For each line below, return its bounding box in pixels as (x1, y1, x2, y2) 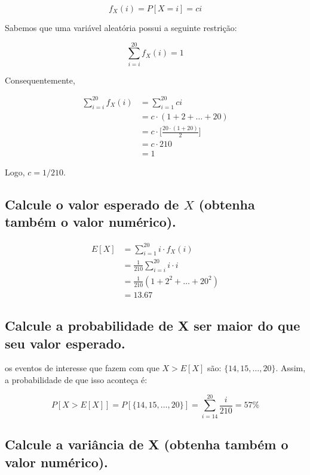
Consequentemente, (5, 73, 75, 86)
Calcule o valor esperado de (5, 195, 179, 213)
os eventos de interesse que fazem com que (5, 362, 159, 374)
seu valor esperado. (5, 334, 125, 352)
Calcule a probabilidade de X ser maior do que (5, 316, 300, 335)
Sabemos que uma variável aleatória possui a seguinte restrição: (5, 21, 237, 33)
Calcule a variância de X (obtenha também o (5, 435, 288, 454)
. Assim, (275, 362, 306, 374)
